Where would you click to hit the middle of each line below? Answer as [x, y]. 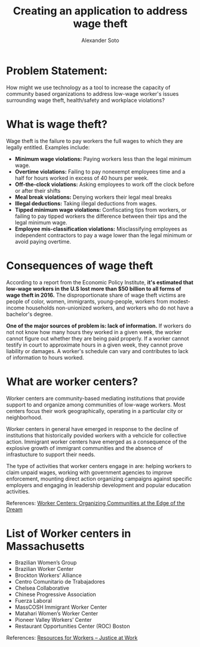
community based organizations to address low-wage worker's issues [93, 93]
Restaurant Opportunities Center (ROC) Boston [72, 626]
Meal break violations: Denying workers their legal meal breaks [93, 197]
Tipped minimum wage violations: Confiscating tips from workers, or [101, 209]
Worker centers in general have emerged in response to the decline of [93, 429]
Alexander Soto [100, 40]
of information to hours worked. [45, 357]
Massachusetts [45, 546]
